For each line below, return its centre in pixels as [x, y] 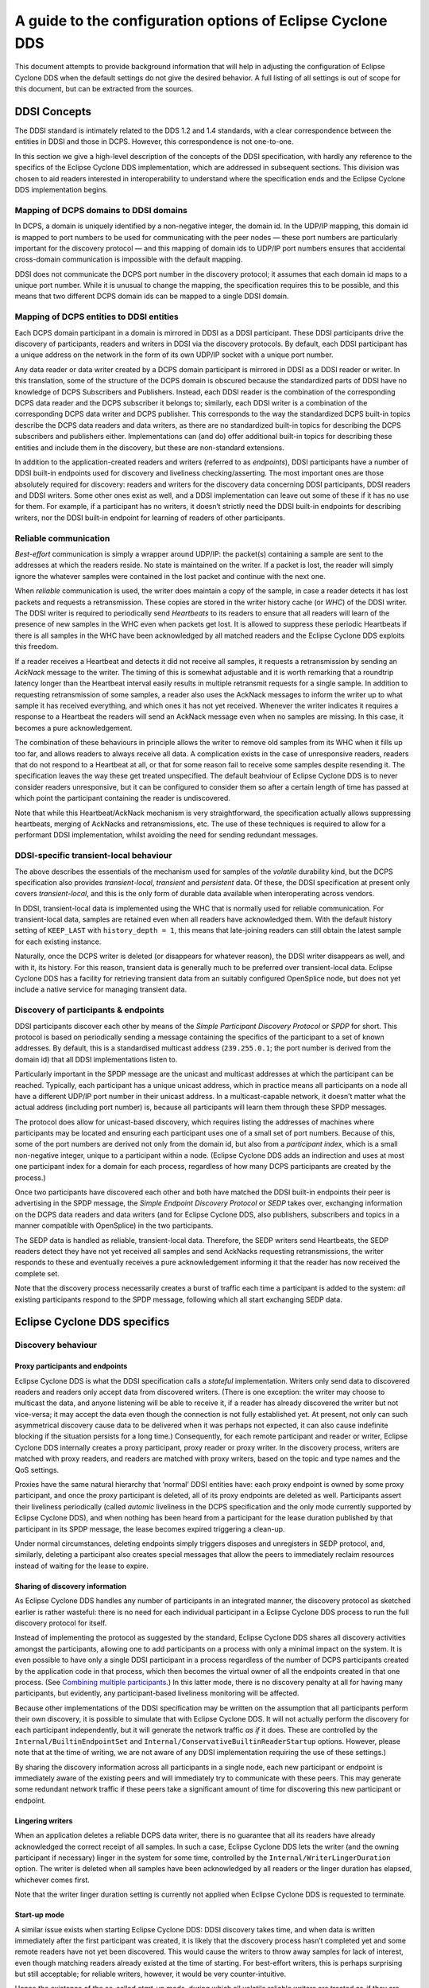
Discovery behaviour [56, 1345]
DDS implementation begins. [62, 189]
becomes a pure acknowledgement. [73, 728]
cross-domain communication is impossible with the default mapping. [129, 259]
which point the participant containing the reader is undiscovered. [122, 798]
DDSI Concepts [53, 111]
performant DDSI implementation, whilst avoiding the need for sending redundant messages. [166, 835]
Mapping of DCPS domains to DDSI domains [101, 210]
